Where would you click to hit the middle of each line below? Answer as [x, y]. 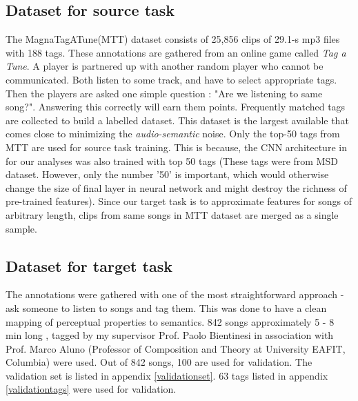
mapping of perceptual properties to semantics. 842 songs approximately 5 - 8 [170, 321]
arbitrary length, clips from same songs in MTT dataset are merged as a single [172, 214]
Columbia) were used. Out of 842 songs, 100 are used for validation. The [159, 362]
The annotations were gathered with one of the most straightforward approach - [175, 294]
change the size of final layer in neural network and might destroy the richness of [176, 187]
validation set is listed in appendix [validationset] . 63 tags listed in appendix [167, 375]
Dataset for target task [89, 265]
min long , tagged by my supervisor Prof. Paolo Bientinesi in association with [170, 335]
